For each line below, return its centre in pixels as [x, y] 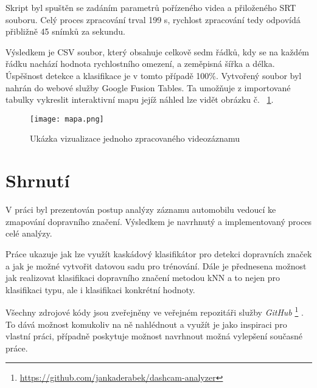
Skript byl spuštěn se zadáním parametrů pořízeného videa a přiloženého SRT [151, 7]
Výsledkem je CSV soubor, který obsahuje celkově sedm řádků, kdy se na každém [158, 51]
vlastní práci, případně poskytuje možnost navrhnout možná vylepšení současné [154, 336]
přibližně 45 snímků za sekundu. [65, 31]
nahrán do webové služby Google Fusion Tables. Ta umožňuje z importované [148, 87]
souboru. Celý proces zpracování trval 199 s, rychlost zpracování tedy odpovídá [153, 19]
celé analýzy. [29, 233]
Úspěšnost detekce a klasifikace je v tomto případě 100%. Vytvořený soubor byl [154, 75]
